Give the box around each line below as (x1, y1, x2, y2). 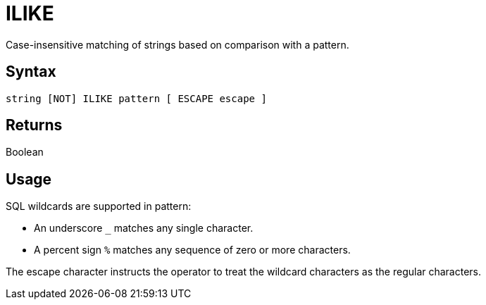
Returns (6, 116, 63, 135)
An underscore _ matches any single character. (34, 222, 254, 235)
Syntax (6, 63, 56, 81)
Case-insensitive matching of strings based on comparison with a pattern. (6, 38, 349, 51)
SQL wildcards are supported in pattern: (6, 200, 192, 213)
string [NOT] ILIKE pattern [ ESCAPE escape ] (6, 92, 267, 104)
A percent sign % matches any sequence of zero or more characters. (34, 244, 351, 256)
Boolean (6, 146, 44, 158)
